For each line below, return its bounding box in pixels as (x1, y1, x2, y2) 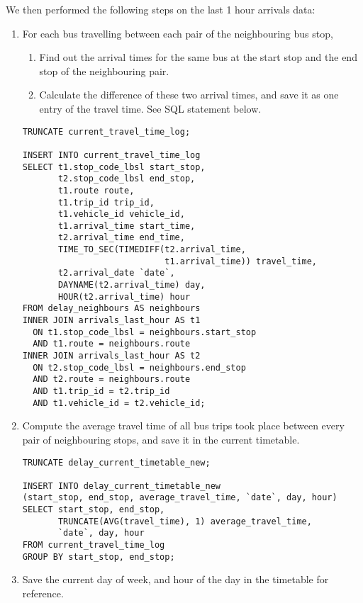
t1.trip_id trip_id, (57, 197, 155, 208)
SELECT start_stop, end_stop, (22, 505, 165, 515)
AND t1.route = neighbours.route (33, 339, 191, 349)
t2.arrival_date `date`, (57, 268, 175, 278)
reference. (22, 586, 64, 600)
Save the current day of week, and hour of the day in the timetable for (22, 572, 329, 587)
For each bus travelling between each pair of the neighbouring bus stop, (22, 26, 333, 40)
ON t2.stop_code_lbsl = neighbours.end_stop (33, 362, 246, 373)
